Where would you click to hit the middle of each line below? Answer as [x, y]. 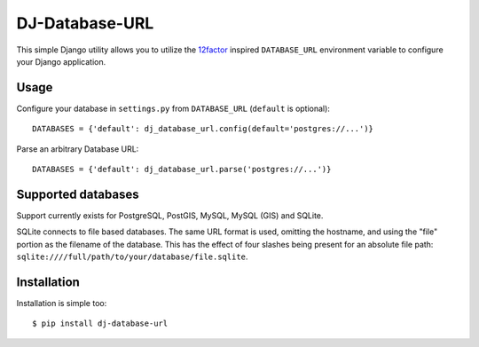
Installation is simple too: [62, 303]
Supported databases [78, 194]
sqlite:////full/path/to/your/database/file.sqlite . [132, 256]
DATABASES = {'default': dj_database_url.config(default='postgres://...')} [203, 129]
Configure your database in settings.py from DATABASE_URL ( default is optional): [173, 108]
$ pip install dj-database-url [100, 323]
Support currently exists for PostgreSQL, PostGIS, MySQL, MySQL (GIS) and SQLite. [170, 215]
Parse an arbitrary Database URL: [78, 149]
